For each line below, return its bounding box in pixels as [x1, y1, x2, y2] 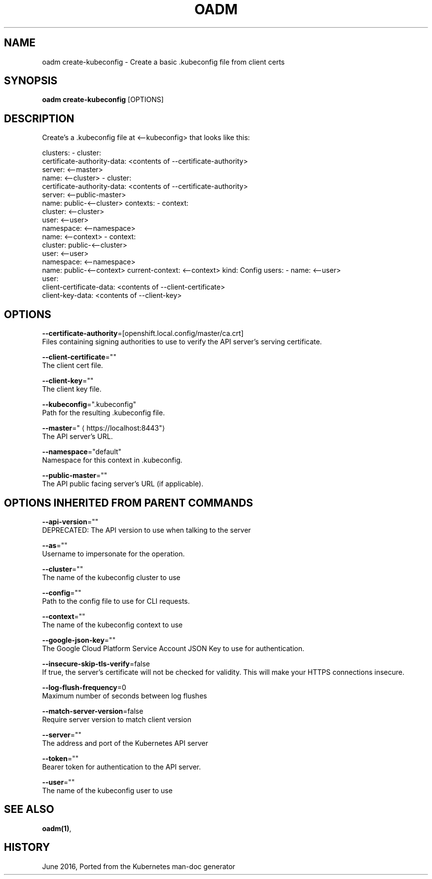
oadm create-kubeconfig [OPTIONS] [42, 95, 164, 104]
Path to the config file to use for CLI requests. [42, 596, 190, 605]
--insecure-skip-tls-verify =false [42, 659, 150, 668]
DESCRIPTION [4, 112, 74, 125]
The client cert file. [42, 361, 103, 370]
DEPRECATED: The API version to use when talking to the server [42, 525, 251, 534]
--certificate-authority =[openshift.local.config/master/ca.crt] [42, 329, 244, 338]
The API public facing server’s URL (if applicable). [42, 479, 204, 488]
